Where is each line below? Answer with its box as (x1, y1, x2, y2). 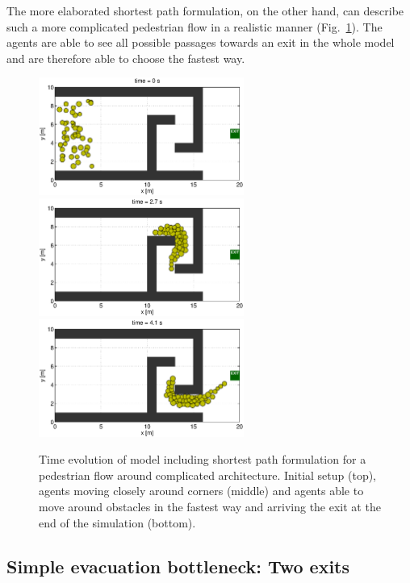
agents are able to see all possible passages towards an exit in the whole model (6, 34, 395, 51)
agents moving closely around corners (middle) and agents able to (39, 482, 364, 499)
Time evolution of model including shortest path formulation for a (39, 451, 366, 468)
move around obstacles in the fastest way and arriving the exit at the (39, 498, 381, 514)
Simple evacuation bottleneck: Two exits (6, 553, 350, 578)
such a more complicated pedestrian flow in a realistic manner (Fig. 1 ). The (6, 18, 383, 35)
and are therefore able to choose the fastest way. (6, 49, 245, 66)
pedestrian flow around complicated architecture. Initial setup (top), (39, 466, 377, 483)
